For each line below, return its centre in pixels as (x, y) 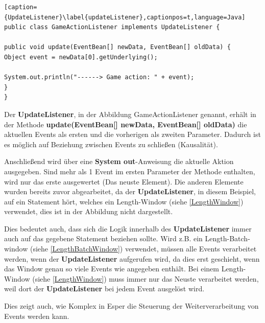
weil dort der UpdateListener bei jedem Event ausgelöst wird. (104, 289)
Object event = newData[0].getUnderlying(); (81, 57)
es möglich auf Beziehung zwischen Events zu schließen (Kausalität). (111, 144)
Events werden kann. (37, 316)
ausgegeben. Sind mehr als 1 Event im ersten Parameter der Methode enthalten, (130, 171)
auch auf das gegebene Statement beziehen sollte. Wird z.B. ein (103, 238)
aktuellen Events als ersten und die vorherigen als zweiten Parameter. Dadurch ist (132, 134)
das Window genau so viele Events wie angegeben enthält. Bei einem (112, 269)
